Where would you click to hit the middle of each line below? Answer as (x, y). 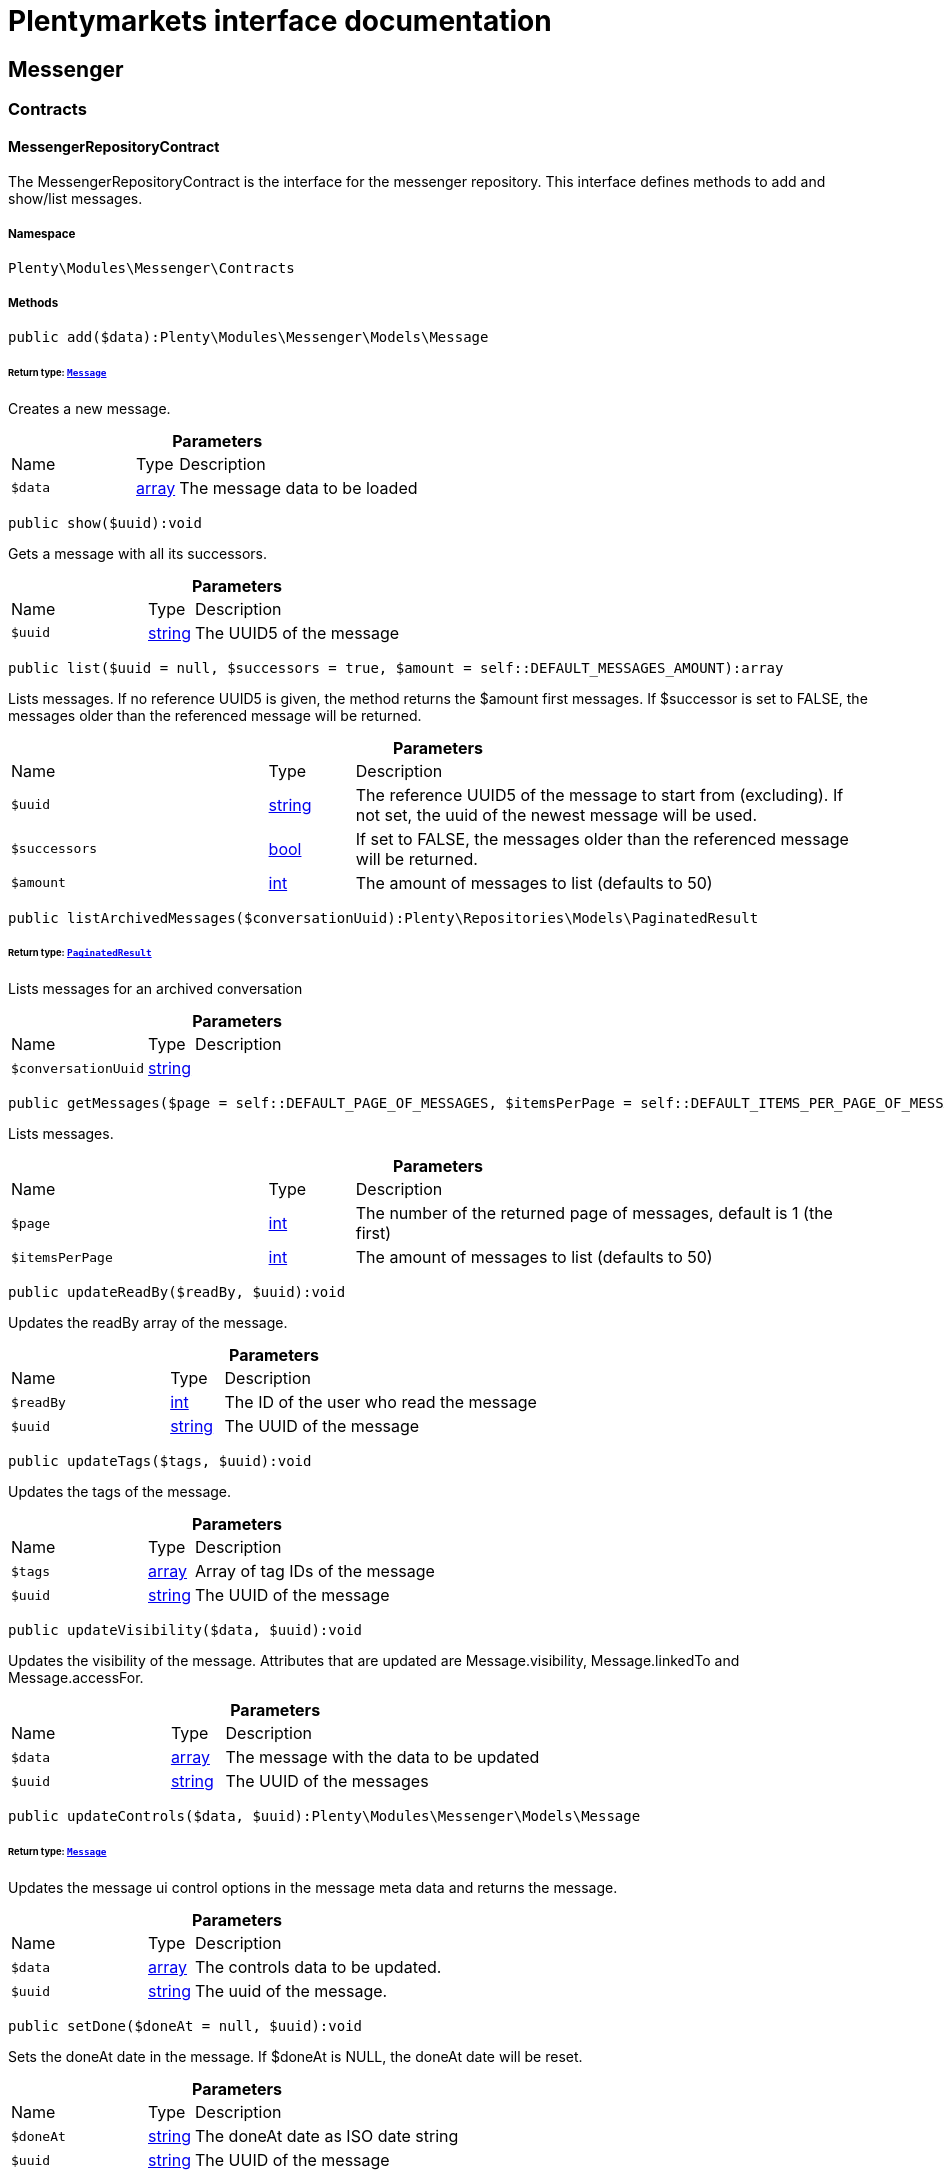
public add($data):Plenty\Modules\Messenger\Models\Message (248, 336)
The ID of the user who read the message (380, 1402)
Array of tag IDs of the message (315, 1571)
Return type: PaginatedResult (80, 953)
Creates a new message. (89, 408)
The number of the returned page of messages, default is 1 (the (594, 1213)
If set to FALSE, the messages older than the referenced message (602, 838)
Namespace (42, 233)
